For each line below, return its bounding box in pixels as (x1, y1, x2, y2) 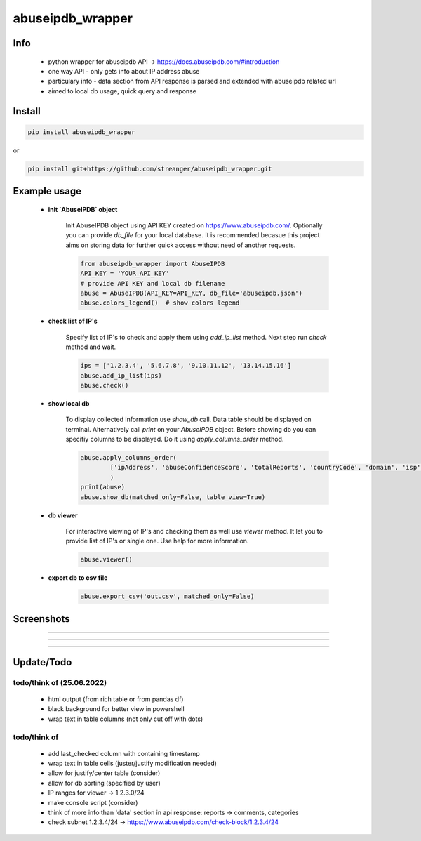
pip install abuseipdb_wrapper (27, 128, 136, 136)
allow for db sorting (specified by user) (48, 779, 161, 787)
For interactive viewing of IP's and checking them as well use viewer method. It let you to (65, 527, 323, 536)
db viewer (48, 511, 79, 519)
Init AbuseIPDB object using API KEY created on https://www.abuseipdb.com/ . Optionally (65, 221, 323, 230)
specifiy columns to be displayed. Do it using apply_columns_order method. (65, 435, 284, 444)
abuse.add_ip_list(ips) (80, 371, 163, 379)
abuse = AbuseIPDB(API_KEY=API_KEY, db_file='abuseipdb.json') (80, 289, 303, 298)
